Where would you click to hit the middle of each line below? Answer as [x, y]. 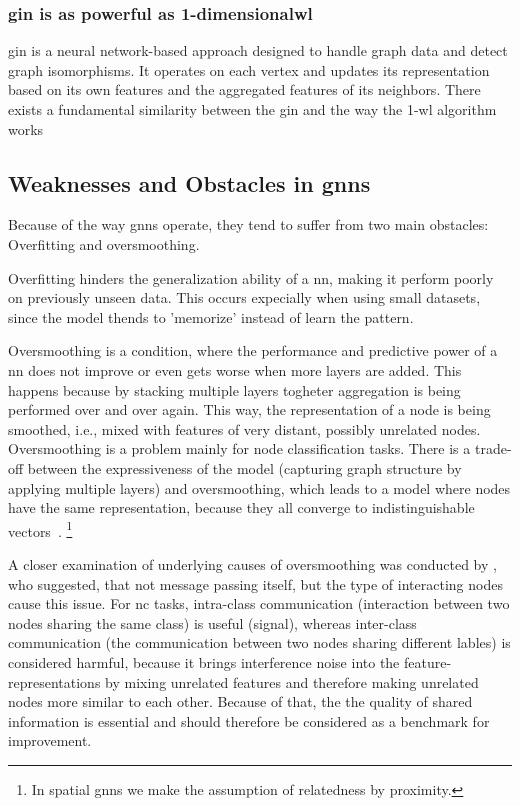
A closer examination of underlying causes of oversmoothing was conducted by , [252, 563]
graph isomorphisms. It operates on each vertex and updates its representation [249, 69]
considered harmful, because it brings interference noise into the [204, 661]
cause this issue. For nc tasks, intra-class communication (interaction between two [259, 603]
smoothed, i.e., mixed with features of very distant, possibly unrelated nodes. [244, 428]
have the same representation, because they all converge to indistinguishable [241, 507]
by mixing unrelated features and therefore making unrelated [292, 681]
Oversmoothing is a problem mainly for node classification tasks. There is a [239, 448]
